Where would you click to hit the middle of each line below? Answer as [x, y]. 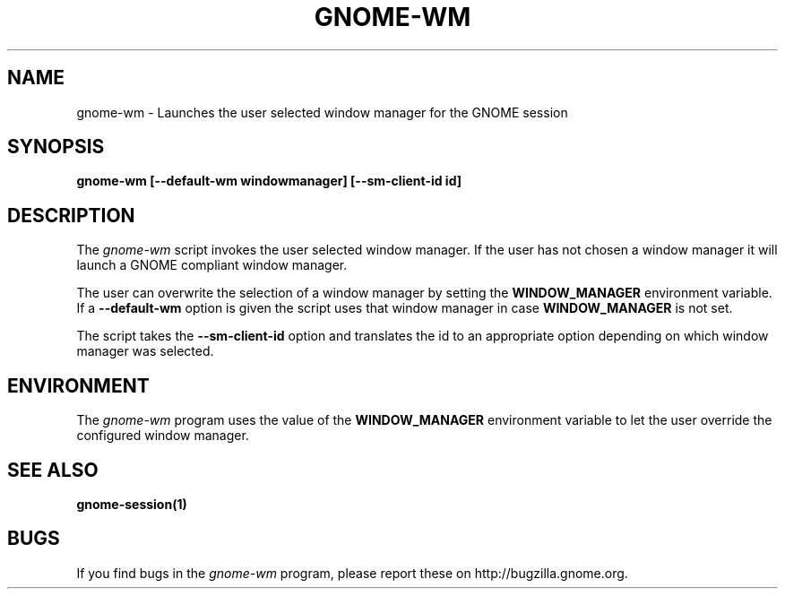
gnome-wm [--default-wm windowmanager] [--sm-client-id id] [269, 181]
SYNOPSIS [56, 147]
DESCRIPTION [71, 215]
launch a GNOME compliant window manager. [212, 265]
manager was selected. [145, 351]
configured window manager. [163, 436]
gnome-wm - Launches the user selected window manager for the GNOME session [322, 112]
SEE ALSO [53, 470]
